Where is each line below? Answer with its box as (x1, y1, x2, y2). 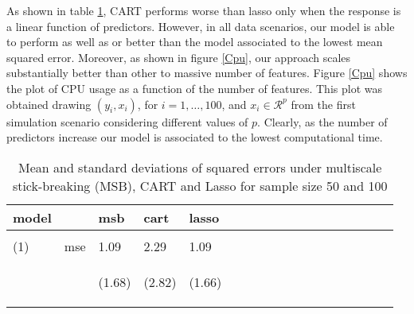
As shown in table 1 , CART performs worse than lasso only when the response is (6, 2, 401, 18)
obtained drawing (6, 95, 92, 112)
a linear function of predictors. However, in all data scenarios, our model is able (6, 17, 395, 34)
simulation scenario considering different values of (6, 113, 248, 130)
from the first (291, 95, 356, 112)
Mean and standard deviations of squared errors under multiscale (18, 157, 382, 176)
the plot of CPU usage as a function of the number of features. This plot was (6, 79, 382, 96)
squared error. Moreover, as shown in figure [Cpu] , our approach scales (6, 48, 351, 65)
